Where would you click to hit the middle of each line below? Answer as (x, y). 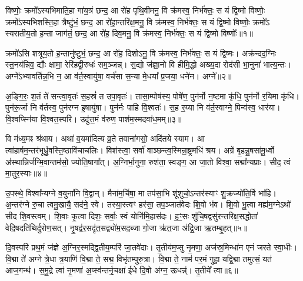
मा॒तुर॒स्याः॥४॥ (26, 173)
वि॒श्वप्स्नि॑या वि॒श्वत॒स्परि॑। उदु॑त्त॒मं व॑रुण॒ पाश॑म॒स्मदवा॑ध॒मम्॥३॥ (94, 118)
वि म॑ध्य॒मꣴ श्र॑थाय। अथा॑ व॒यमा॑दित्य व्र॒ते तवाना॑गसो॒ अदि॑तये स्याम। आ (105, 138)
